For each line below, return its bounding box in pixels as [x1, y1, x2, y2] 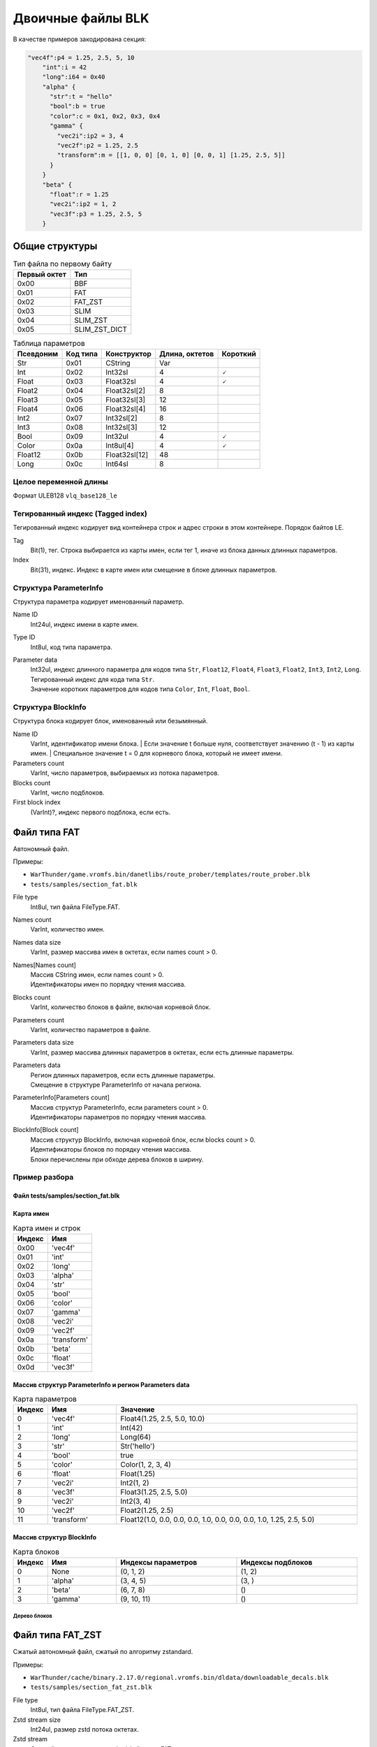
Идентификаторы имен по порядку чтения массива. [30, 980, 186, 989]
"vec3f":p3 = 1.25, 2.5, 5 [50, 210, 142, 218]
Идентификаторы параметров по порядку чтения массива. [30, 1113, 207, 1122]
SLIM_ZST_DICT [74, 325, 127, 335]
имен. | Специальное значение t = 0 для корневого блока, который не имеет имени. [30, 749, 283, 757]
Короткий [221, 349, 256, 359]
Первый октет [17, 270, 66, 280]
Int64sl [105, 459, 128, 469]
